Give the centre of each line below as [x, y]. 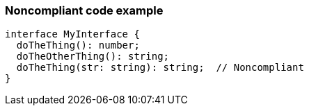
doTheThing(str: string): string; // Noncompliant [160, 68]
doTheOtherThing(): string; [93, 57]
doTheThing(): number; [78, 45]
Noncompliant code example [84, 10]
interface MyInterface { [72, 34]
